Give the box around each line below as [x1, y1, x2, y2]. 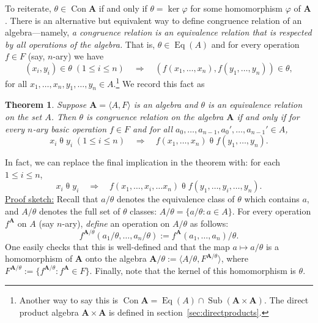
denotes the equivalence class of [116, 192, 235, 205]
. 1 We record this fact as [113, 75, 205, 89]
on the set [5, 110, 42, 123]
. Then [51, 110, 76, 123]
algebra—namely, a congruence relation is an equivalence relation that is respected [5, 26, 312, 39]
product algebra [19, 306, 79, 319]
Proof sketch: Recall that [5, 192, 98, 205]
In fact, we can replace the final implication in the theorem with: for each [5, 156, 281, 169]
